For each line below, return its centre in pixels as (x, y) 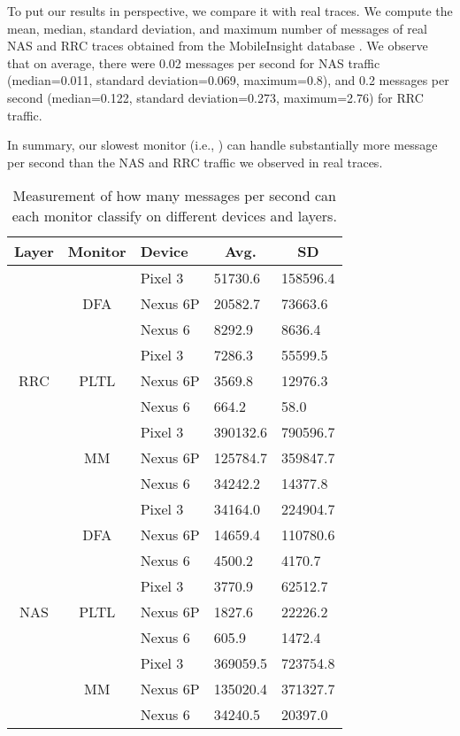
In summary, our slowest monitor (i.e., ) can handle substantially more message (222, 145)
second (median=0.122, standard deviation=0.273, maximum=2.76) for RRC (215, 97)
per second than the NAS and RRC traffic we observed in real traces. (195, 162)
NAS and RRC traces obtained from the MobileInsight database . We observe (218, 46)
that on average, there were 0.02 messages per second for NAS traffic (194, 62)
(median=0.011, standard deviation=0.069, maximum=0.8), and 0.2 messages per (228, 80)
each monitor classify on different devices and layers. (174, 216)
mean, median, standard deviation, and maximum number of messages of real (217, 28)
